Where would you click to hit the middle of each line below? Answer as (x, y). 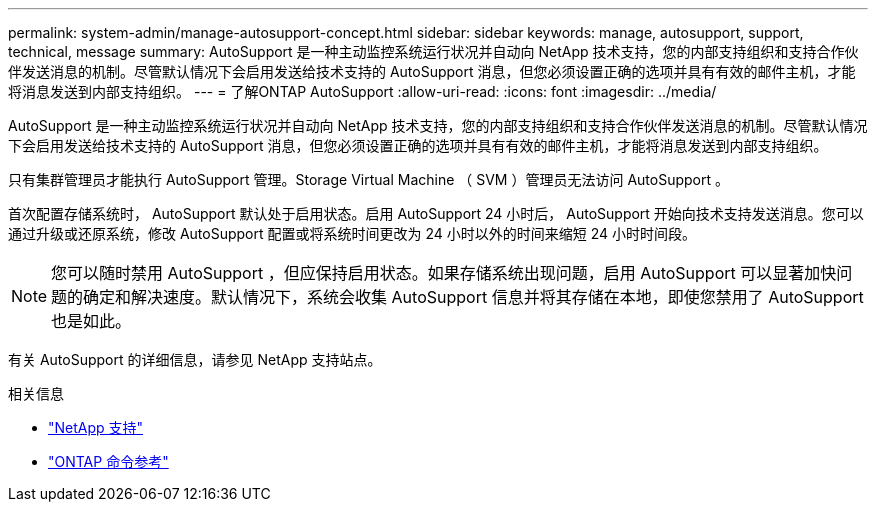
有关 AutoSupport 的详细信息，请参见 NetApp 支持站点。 (195, 359)
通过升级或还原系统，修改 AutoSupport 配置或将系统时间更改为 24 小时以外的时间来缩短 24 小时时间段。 (352, 233)
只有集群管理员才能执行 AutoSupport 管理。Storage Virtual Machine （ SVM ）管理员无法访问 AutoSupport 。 (368, 179)
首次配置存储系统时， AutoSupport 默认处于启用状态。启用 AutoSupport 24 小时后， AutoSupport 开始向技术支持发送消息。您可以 (436, 213)
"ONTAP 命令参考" (108, 461)
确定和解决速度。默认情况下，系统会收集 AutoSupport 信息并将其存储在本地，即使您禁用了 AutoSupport (473, 297)
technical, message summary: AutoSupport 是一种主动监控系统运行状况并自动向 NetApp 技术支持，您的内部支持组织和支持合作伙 (433, 51)
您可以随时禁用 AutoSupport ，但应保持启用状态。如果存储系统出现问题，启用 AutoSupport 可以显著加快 (444, 273)
